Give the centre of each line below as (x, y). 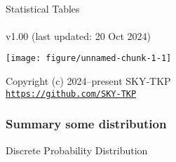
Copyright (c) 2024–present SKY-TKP (88, 81)
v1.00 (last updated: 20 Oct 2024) (78, 35)
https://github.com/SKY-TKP (71, 94)
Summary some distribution (86, 124)
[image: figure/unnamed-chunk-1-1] (89, 59)
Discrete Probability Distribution (77, 150)
